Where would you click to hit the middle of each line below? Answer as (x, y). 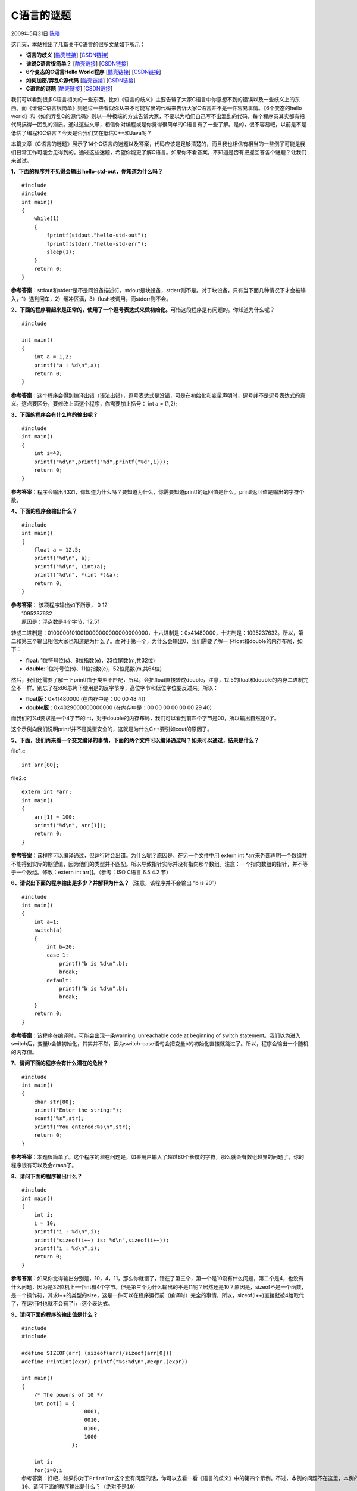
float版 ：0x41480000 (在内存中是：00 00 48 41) (86, 699)
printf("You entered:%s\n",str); (83, 1127)
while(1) (46, 219)
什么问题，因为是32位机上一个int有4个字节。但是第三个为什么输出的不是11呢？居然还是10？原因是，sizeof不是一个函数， (159, 1287)
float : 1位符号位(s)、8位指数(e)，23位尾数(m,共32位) (90, 660)
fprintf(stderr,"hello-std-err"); (97, 244)
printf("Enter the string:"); (78, 1110)
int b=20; (61, 947)
